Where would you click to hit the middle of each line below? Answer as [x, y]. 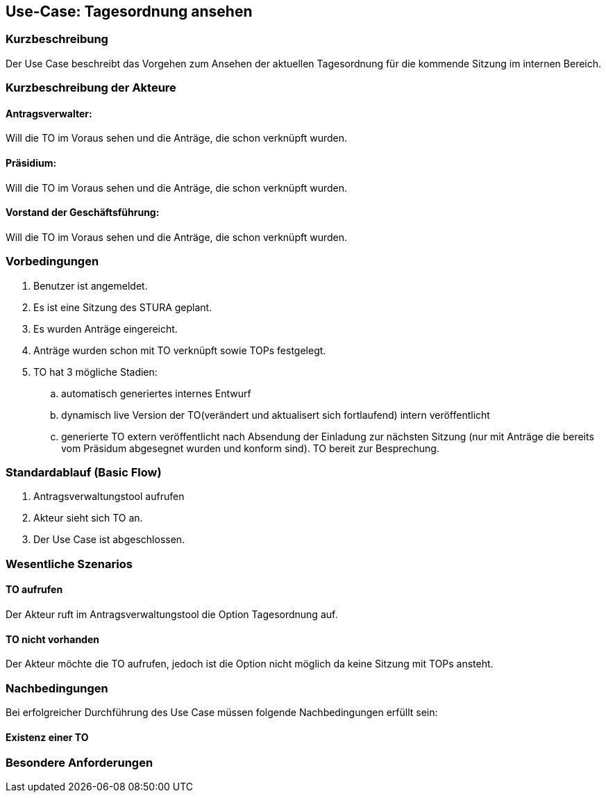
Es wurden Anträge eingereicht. [106, 329]
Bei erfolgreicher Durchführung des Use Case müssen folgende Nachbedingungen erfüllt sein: [222, 712]
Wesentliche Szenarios [69, 564]
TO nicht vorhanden [52, 639]
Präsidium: [31, 163]
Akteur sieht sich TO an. [88, 518]
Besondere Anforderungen [79, 763]
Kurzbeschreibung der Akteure [91, 88]
